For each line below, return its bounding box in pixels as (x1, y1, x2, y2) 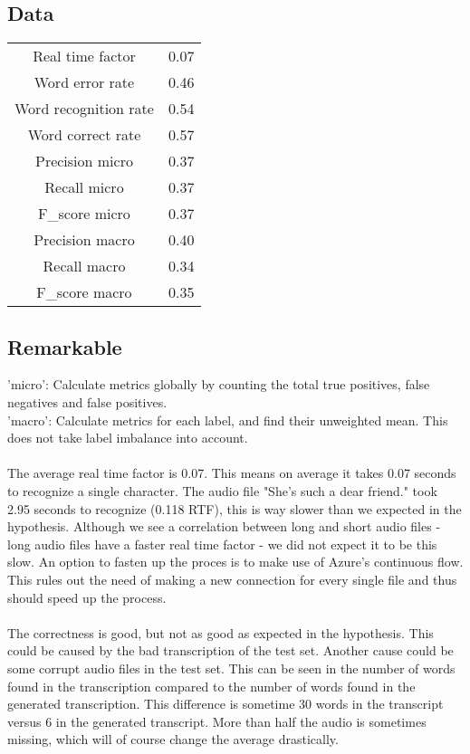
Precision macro (34, 229, 135, 251)
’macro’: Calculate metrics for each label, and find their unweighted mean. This (7, 410, 448, 429)
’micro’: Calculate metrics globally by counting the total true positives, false (7, 375, 430, 394)
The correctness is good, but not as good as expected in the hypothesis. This (7, 623, 434, 642)
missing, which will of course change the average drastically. (7, 730, 339, 749)
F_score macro (36, 282, 132, 303)
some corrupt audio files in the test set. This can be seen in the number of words (7, 658, 456, 677)
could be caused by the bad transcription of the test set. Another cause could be (7, 641, 454, 660)
